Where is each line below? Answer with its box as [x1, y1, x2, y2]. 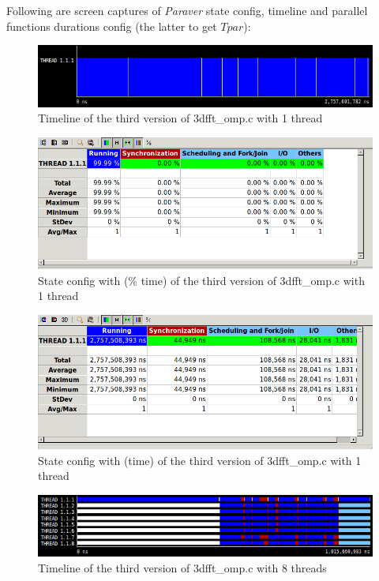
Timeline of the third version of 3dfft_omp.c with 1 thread [38, 110, 323, 126]
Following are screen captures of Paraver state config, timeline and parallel [6, 2, 368, 18]
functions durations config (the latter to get [6, 17, 217, 34]
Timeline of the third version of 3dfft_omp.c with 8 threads [38, 559, 327, 575]
